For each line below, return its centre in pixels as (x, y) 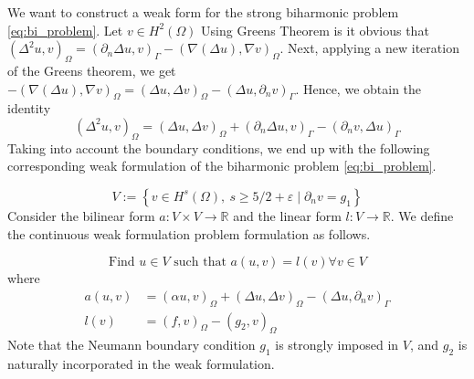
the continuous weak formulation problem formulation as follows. (189, 233)
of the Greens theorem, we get (92, 70)
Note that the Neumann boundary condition (132, 345)
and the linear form (287, 215)
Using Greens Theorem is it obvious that (315, 30)
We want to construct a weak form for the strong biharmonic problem (203, 12)
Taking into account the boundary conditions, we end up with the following (219, 147)
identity (29, 108)
